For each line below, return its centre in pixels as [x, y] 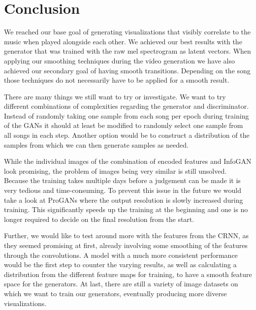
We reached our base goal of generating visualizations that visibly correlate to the [128, 32]
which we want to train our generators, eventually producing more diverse [115, 293]
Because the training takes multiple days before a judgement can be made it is [122, 180]
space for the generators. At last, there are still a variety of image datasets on [121, 284]
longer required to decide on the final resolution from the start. [99, 219]
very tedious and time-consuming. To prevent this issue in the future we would [123, 190]
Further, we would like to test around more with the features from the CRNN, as [127, 235]
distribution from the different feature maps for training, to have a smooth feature [128, 274]
